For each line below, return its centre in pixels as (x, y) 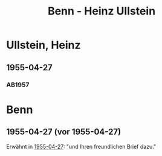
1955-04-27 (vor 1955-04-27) (64, 132)
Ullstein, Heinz (44, 45)
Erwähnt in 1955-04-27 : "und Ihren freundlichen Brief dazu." (81, 146)
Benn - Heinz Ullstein (102, 11)
